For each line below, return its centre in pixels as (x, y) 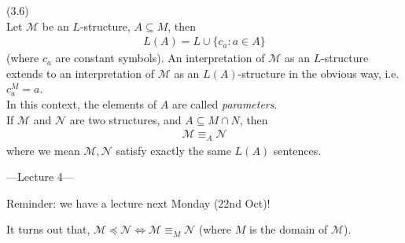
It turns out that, (48, 229)
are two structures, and (125, 119)
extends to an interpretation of (81, 73)
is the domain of (289, 229)
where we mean (43, 150)
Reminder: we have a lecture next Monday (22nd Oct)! (138, 202)
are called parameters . (225, 104)
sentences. (297, 150)
